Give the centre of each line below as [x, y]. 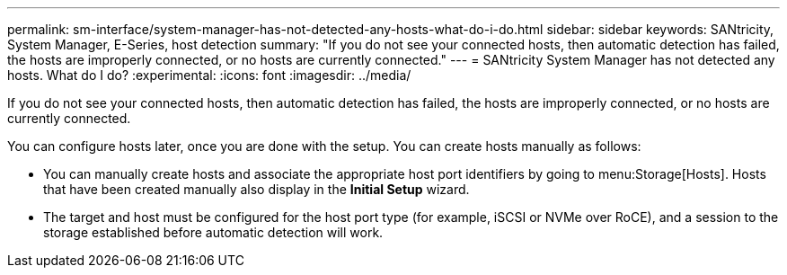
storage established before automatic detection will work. [213, 232]
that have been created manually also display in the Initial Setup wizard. [256, 189]
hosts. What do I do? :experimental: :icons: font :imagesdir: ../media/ [209, 75]
